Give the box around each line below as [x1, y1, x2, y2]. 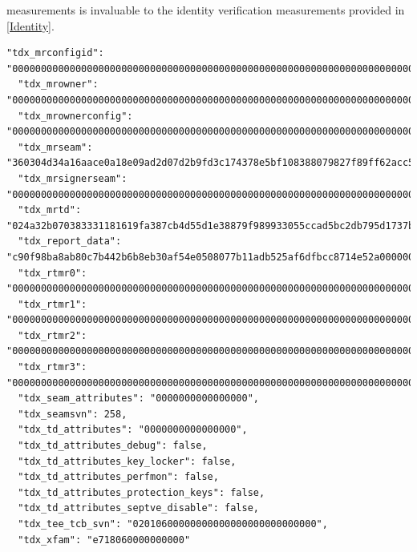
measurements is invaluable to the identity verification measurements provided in [6, 2, 405, 18]
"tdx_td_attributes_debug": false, [18, 440, 208, 452]
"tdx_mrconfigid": [6, 47, 104, 59]
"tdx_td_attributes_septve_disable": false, [18, 502, 259, 514]
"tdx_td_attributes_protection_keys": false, [18, 486, 265, 498]
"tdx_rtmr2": [18, 329, 87, 341]
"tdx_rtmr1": [18, 298, 87, 310]
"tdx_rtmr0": [18, 267, 87, 279]
